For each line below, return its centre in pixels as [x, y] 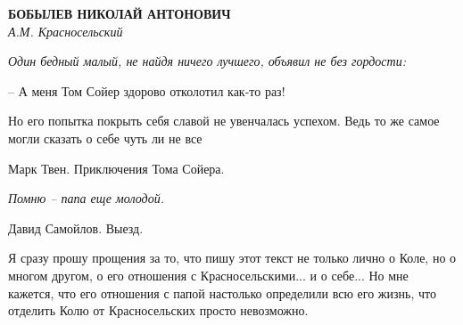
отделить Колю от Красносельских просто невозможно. [158, 310]
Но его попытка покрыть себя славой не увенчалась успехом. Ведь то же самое [224, 121]
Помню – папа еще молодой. [86, 198]
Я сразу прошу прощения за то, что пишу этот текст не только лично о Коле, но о [232, 258]
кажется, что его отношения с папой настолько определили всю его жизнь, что [222, 292]
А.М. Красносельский [66, 31]
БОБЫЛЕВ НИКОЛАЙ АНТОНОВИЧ [120, 13]
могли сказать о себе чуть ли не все [105, 138]
